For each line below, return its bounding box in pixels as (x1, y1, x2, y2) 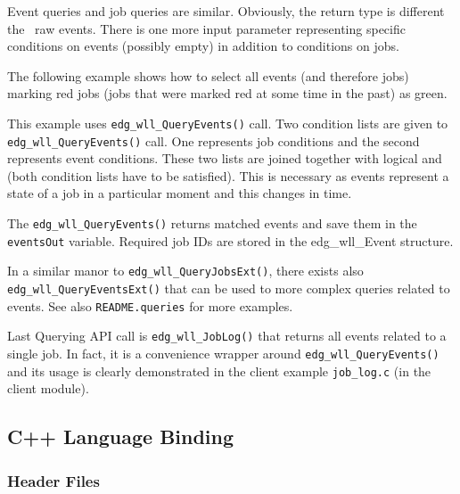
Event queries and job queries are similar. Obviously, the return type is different (7, 2, 445, 20)
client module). (7, 379, 89, 398)
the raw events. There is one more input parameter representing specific (7, 19, 406, 37)
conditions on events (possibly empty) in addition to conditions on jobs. (7, 37, 399, 55)
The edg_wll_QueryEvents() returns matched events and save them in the (7, 214, 417, 233)
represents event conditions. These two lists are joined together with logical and (7, 149, 442, 168)
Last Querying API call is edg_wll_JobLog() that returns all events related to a (7, 326, 447, 345)
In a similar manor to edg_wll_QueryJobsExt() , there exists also (7, 261, 364, 280)
